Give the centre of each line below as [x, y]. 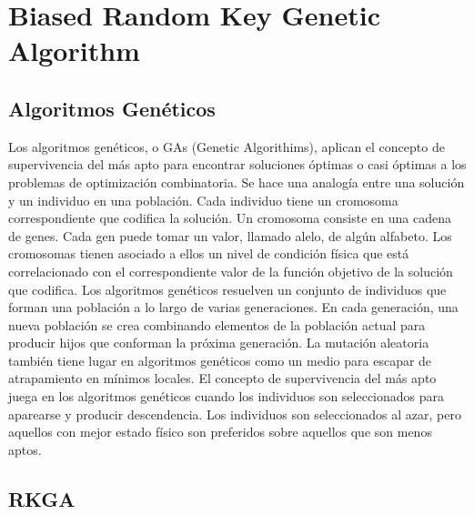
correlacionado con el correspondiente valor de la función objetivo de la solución [231, 271]
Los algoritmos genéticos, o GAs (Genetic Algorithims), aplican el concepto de [227, 146]
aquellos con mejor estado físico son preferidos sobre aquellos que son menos [220, 432]
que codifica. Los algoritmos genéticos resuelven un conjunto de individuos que [227, 289]
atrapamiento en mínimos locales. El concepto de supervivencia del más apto [222, 378]
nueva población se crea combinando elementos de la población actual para [217, 324]
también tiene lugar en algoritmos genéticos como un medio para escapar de [220, 360]
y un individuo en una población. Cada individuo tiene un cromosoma [203, 200]
